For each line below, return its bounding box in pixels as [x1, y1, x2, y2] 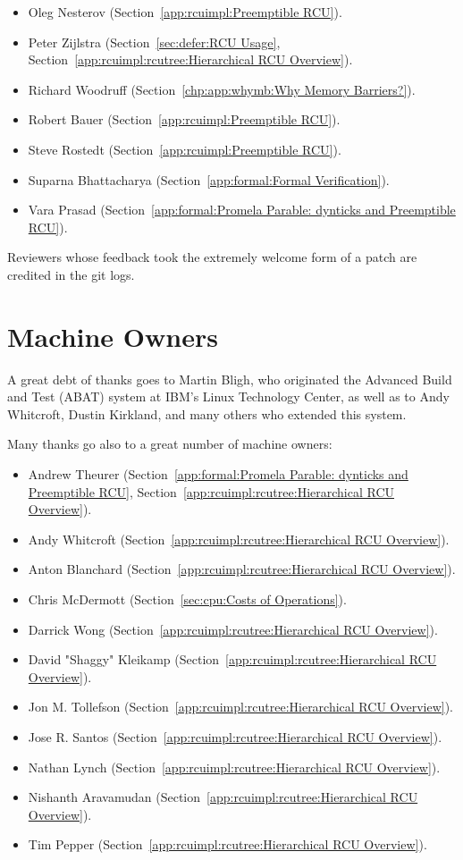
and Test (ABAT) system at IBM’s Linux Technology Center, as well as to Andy [7, 387, 450, 406]
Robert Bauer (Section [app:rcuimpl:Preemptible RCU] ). [28, 110, 341, 129]
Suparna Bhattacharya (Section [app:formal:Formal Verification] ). [28, 170, 390, 189]
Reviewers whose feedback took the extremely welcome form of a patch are [7, 248, 417, 266]
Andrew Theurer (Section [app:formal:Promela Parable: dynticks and [28, 465, 408, 484]
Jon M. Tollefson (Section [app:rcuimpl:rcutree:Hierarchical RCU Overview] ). [28, 697, 453, 716]
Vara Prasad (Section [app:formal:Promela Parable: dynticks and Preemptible [28, 200, 456, 219]
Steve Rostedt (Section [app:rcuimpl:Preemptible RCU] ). [28, 139, 341, 158]
